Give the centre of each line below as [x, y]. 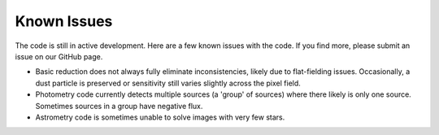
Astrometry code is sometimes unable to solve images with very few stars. [160, 117]
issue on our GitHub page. [59, 56]
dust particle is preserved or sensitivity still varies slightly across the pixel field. [168, 83]
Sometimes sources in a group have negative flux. [119, 106]
